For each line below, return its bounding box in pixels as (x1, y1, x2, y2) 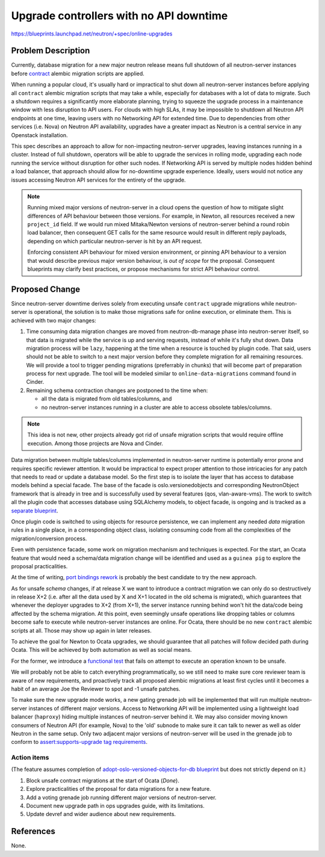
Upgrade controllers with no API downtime (11, 9, 228, 22)
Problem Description (11, 46, 90, 56)
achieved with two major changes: (11, 316, 96, 324)
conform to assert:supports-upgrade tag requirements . (11, 739, 147, 746)
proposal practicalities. (11, 562, 68, 570)
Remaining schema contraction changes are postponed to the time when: (26, 387, 208, 394)
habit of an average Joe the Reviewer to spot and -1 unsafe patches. (11, 685, 181, 692)
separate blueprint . (11, 507, 58, 514)
